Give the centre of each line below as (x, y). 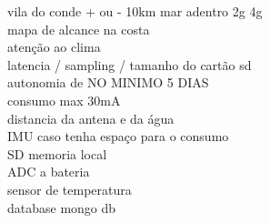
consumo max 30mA (64, 100)
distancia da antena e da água (91, 118)
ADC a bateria (49, 172)
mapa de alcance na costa (79, 29)
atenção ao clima (54, 47)
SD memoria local (57, 153)
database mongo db (62, 207)
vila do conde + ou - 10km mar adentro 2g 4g (135, 11)
